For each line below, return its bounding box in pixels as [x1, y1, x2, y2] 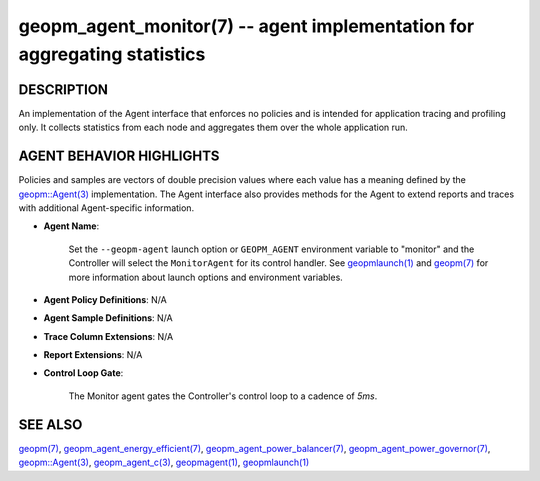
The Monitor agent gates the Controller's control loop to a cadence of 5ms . [68, 390, 378, 402]
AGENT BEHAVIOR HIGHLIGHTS [18, 148, 220, 165]
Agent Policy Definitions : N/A [43, 293, 167, 305]
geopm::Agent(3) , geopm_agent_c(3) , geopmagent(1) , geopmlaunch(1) [18, 456, 310, 469]
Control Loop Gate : [43, 367, 124, 379]
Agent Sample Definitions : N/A [43, 312, 174, 324]
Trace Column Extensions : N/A [43, 330, 174, 342]
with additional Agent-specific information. [18, 201, 195, 214]
